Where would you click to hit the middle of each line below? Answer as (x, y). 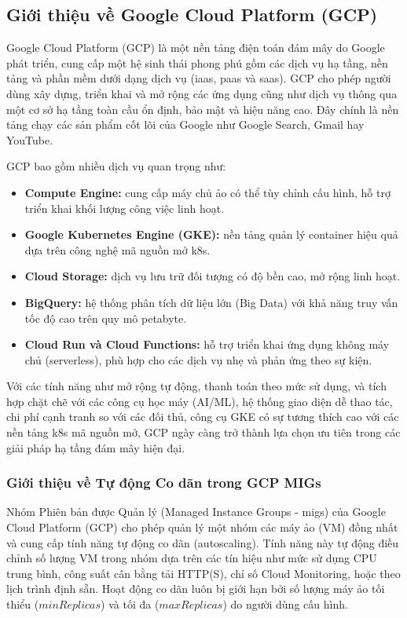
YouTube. (30, 139)
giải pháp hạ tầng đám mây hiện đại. (96, 447)
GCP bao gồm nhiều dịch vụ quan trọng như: (116, 166)
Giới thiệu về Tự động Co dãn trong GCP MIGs (164, 483)
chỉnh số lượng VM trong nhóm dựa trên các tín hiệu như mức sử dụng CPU (192, 558)
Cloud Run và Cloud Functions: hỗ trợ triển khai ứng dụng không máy (207, 344)
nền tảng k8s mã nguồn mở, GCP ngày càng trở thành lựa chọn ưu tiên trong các (203, 432)
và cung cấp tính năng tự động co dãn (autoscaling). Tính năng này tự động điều (203, 542)
